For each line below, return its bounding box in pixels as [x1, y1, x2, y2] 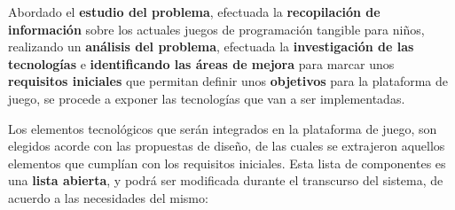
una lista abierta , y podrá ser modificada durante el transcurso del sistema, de [8, 171, 443, 190]
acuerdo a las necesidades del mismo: [8, 188, 208, 206]
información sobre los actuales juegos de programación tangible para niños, [8, 19, 425, 38]
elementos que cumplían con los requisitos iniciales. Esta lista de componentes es [8, 153, 446, 172]
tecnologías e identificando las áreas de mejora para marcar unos [8, 54, 395, 73]
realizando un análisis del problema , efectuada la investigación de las [8, 37, 414, 56]
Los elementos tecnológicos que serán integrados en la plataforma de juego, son [8, 119, 437, 137]
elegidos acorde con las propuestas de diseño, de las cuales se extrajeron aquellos [8, 136, 445, 155]
